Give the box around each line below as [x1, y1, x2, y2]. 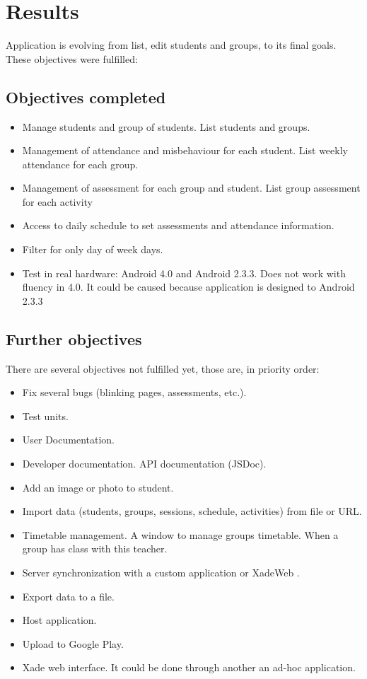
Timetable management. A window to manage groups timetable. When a [22, 527, 339, 542]
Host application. [22, 613, 97, 627]
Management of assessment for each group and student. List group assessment [22, 180, 361, 195]
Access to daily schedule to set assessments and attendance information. [22, 218, 334, 233]
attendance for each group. [22, 156, 139, 171]
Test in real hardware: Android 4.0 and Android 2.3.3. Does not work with [22, 265, 346, 280]
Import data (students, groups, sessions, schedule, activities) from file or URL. [22, 504, 362, 518]
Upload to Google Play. [22, 636, 124, 651]
